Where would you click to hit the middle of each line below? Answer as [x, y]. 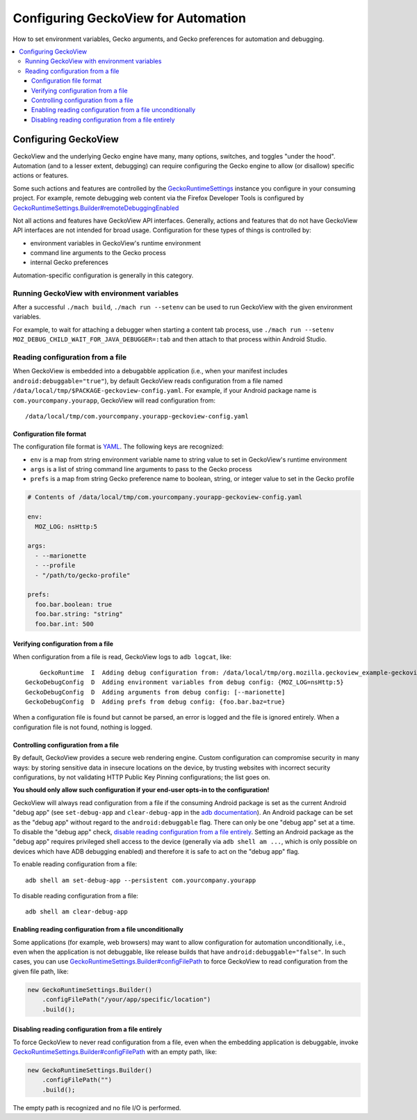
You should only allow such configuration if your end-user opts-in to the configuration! [141, 790]
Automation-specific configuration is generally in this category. [103, 275]
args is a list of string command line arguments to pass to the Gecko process [141, 469]
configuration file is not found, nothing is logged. [83, 727]
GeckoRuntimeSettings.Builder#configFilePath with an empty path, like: [115, 1052]
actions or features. [41, 176]
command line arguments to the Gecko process [98, 253]
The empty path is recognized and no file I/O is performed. [97, 1107]
